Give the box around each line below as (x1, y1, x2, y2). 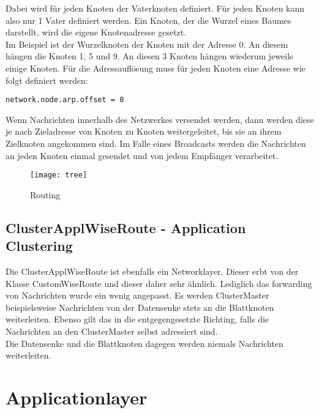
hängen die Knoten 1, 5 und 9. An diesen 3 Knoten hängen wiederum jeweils (6, 50, 293, 62)
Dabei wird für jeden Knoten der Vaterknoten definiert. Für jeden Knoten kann (6, 2, 305, 14)
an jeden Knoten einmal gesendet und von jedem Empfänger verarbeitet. (6, 149, 279, 162)
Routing (30, 188, 61, 201)
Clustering (6, 236, 73, 255)
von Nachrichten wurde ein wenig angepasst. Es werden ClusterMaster (6, 289, 269, 302)
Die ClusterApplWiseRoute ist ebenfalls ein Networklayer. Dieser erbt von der (6, 265, 299, 278)
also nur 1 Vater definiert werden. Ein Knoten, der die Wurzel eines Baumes (6, 13, 291, 26)
